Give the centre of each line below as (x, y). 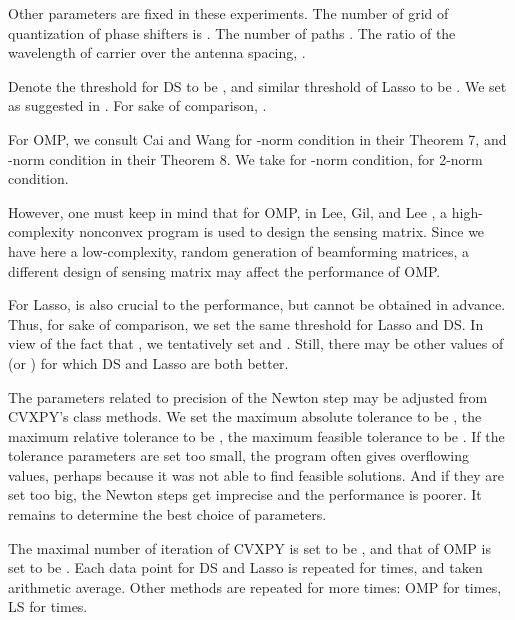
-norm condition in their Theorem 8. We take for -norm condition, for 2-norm (245, 158)
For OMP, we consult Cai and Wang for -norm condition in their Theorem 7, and (257, 138)
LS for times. (48, 606)
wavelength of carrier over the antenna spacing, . (157, 52)
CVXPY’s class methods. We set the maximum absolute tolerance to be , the (245, 416)
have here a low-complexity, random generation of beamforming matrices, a (239, 250)
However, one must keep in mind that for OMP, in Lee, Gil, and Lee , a (228, 211)
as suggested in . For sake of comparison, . (137, 105)
